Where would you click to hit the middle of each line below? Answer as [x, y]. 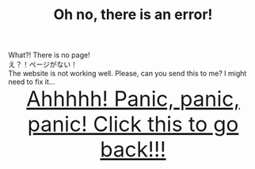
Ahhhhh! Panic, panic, [133, 99]
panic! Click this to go [133, 124]
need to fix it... [32, 82]
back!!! [133, 150]
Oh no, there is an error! [133, 15]
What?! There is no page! [49, 55]
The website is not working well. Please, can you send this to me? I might [127, 74]
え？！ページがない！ [43, 64]
